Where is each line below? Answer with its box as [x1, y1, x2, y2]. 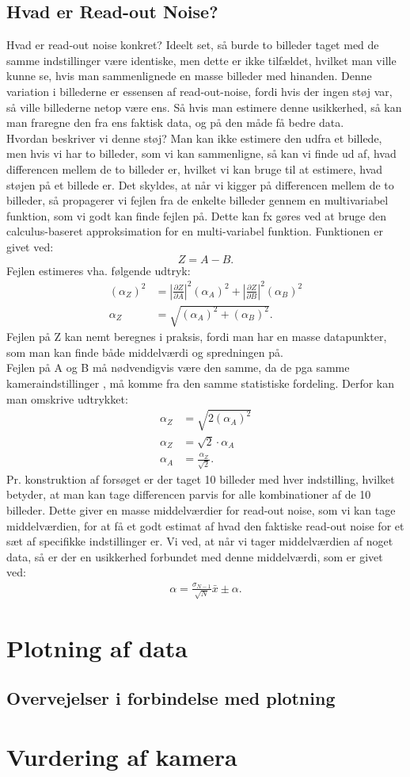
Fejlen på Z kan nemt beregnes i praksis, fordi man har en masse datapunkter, [6, 328, 387, 345]
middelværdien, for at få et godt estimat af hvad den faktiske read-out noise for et [6, 517, 404, 534]
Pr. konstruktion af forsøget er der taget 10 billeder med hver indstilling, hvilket [6, 470, 395, 487]
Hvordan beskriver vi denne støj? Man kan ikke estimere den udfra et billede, [6, 129, 382, 146]
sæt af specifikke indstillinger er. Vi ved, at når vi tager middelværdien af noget [6, 533, 393, 549]
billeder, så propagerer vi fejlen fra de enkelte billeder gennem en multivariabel [6, 192, 389, 209]
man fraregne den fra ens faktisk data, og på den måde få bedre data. [6, 114, 344, 131]
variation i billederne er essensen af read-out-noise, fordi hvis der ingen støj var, [6, 82, 393, 99]
